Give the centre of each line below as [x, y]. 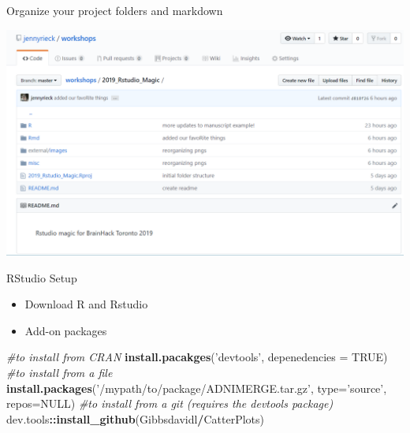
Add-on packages [66, 330]
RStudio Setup [42, 277]
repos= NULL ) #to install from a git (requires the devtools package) [170, 403]
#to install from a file [60, 373]
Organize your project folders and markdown [115, 10]
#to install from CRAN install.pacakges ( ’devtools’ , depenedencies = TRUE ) [197, 357]
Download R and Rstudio [86, 304]
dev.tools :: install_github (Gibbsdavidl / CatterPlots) [135, 418]
